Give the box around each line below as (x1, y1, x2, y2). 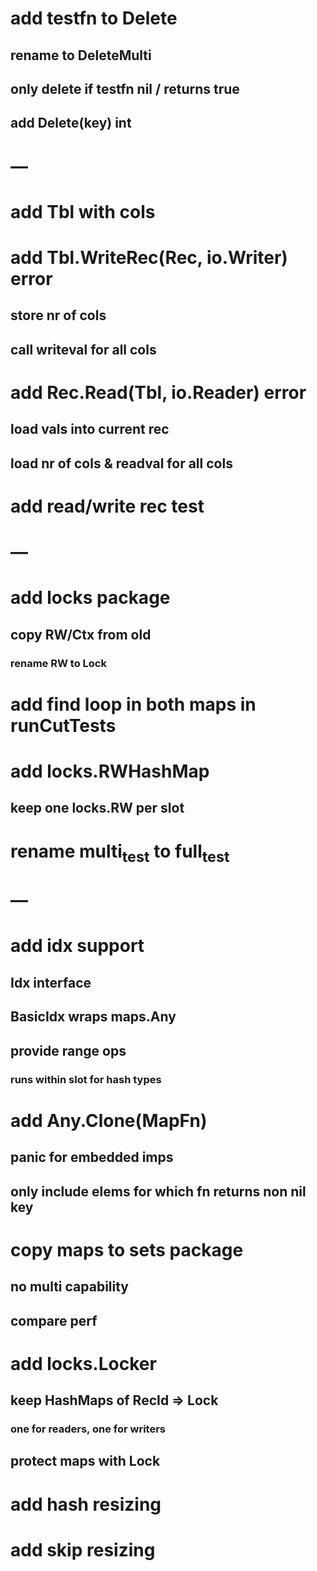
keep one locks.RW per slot (10, 800, 185, 817)
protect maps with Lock (10, 1453, 161, 1470)
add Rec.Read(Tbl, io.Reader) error (10, 381, 307, 404)
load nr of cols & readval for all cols (10, 455, 233, 472)
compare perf (10, 1312, 98, 1329)
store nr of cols (10, 307, 107, 324)
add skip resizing (10, 1538, 156, 1561)
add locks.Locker (10, 1352, 157, 1375)
